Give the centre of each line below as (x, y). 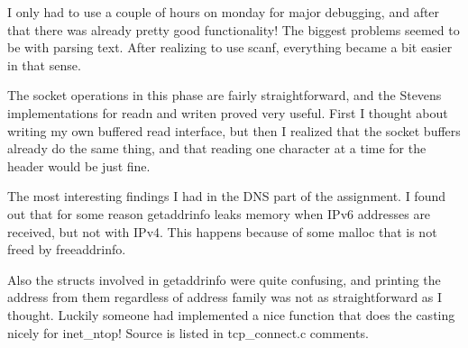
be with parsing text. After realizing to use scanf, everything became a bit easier (230, 47)
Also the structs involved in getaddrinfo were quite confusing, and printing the (224, 279)
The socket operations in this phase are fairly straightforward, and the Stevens (225, 95)
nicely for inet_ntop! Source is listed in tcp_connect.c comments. (188, 332)
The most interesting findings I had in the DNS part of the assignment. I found (227, 196)
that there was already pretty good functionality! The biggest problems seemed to (234, 29)
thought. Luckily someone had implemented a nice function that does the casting (231, 314)
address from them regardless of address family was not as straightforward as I (225, 297)
